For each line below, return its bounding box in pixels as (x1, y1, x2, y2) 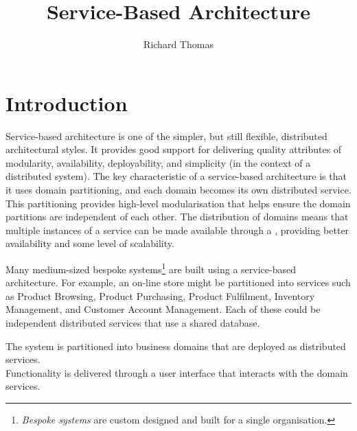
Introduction (5, 89, 128, 117)
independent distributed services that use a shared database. (5, 316, 260, 330)
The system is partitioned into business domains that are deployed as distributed (5, 338, 346, 353)
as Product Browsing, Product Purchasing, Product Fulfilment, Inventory (5, 288, 315, 303)
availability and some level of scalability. (5, 236, 174, 251)
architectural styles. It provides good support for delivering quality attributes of (5, 142, 342, 156)
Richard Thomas (143, 37, 214, 51)
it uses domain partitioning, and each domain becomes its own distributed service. (5, 183, 352, 197)
